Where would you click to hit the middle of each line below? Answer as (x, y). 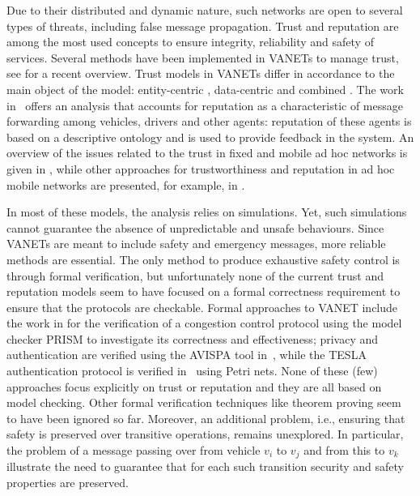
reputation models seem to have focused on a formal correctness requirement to (204, 291)
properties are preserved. (68, 483)
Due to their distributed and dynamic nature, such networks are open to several (205, 10)
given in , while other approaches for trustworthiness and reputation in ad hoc (201, 168)
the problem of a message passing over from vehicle (134, 450)
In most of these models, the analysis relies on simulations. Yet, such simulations (207, 212)
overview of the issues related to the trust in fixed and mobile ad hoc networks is (207, 153)
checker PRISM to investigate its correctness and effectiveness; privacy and (193, 338)
